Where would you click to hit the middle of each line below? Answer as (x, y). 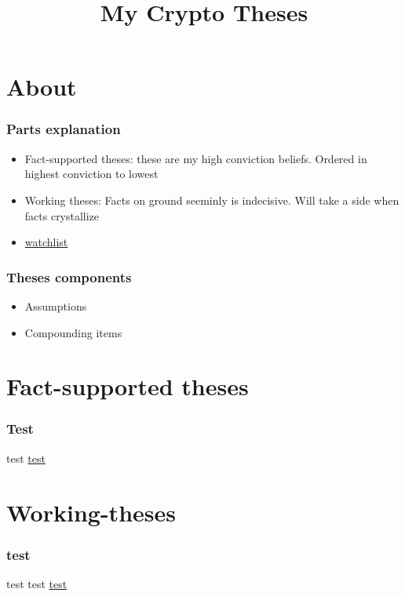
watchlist (46, 242)
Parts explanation (64, 129)
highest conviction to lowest (91, 174)
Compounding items (73, 332)
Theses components (69, 276)
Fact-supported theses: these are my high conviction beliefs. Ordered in (196, 158)
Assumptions (56, 305)
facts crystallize (62, 215)
